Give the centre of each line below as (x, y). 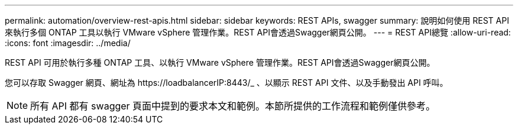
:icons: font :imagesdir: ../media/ (68, 43)
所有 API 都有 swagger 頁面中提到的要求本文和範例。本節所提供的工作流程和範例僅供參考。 (233, 106)
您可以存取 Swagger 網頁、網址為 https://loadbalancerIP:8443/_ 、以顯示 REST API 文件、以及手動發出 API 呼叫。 (226, 83)
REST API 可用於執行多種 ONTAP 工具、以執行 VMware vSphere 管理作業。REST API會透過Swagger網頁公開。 (220, 62)
